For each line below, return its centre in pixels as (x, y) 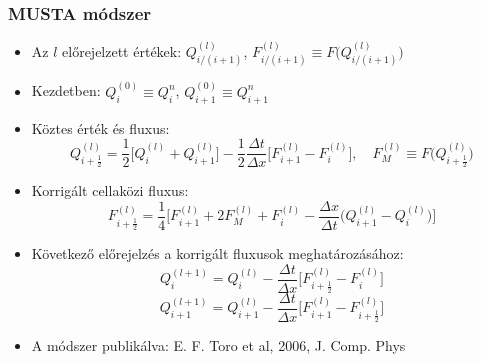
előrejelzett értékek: (122, 51)
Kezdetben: (66, 90)
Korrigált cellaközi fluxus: (110, 190)
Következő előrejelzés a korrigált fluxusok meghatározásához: (217, 253)
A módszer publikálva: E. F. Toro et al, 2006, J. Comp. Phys (218, 344)
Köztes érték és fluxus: (100, 127)
